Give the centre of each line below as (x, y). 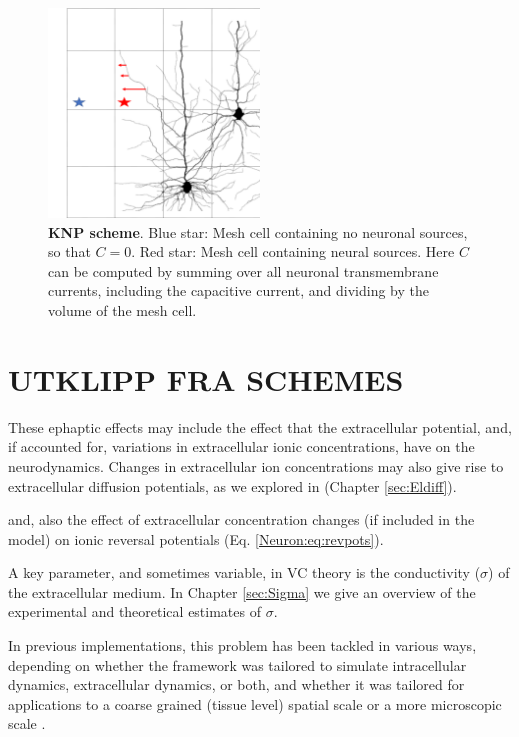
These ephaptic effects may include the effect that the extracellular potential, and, (260, 426)
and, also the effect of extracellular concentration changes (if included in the (241, 519)
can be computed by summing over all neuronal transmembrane (243, 270)
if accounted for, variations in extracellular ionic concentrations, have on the (241, 446)
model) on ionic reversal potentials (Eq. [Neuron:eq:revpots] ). (196, 538)
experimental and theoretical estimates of (134, 611)
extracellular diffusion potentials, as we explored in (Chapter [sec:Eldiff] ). (232, 485)
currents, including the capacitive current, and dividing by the (239, 290)
